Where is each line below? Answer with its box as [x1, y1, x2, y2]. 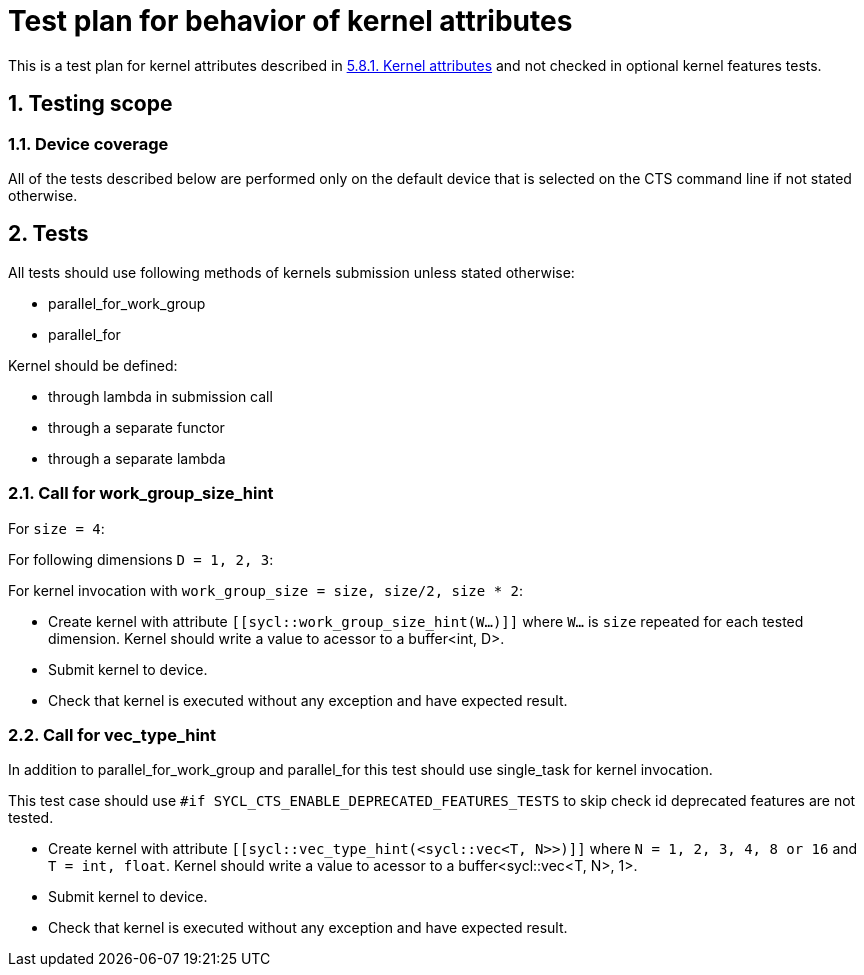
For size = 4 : [8, 519, 105, 537]
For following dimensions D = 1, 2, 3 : [8, 550, 274, 568]
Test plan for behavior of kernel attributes [8, 4, 573, 38]
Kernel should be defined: [8, 356, 178, 374]
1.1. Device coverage [8, 133, 169, 154]
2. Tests [8, 221, 89, 247]
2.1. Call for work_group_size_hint [8, 483, 274, 504]
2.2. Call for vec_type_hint [8, 724, 217, 745]
